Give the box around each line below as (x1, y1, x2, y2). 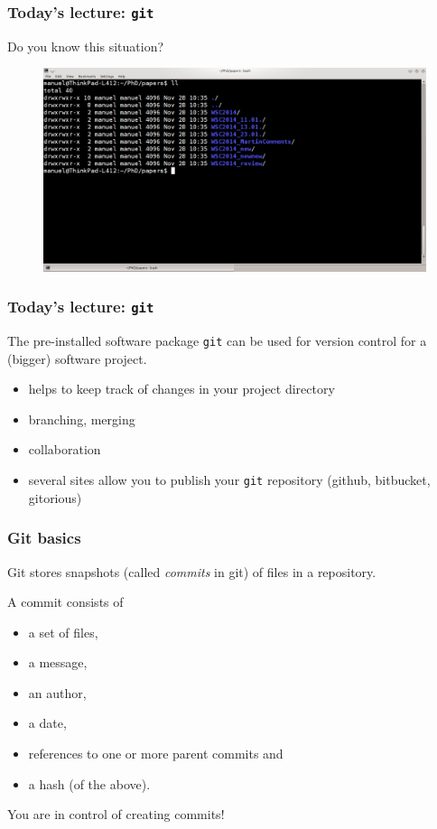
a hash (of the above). (28, 774, 151, 793)
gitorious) (28, 488, 82, 507)
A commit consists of (7, 592, 124, 611)
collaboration (28, 440, 101, 459)
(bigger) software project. (7, 349, 147, 368)
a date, (28, 713, 67, 732)
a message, (28, 653, 88, 672)
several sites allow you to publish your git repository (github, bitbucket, (28, 470, 431, 489)
